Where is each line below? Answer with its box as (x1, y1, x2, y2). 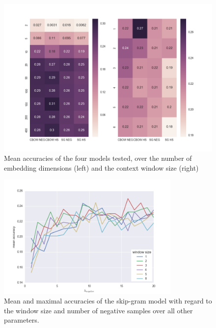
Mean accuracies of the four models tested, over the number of (4, 153, 192, 163)
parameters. (4, 315, 39, 325)
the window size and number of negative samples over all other (4, 305, 193, 315)
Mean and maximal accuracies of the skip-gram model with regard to (4, 296, 212, 306)
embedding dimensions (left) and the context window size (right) (4, 162, 199, 173)
